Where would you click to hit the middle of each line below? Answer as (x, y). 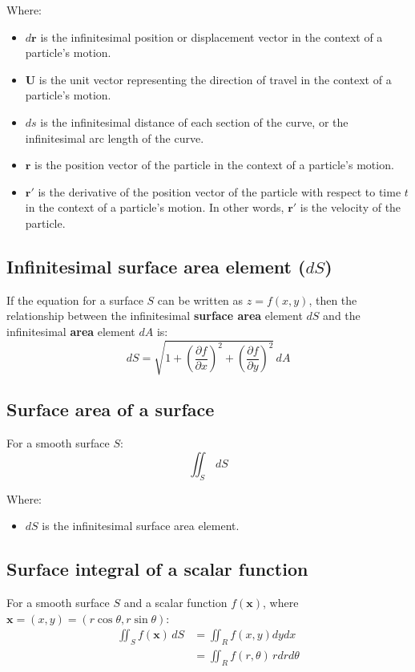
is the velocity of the (351, 207)
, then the (333, 300)
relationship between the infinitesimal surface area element (155, 316)
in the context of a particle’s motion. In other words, (155, 207)
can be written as (200, 300)
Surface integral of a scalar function (157, 569)
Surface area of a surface (111, 409)
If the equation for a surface (75, 300)
